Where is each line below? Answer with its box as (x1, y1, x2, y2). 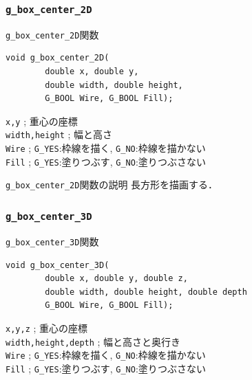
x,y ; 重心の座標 (6, 113, 78, 128)
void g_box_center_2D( (6, 53, 109, 63)
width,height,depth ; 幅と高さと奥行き (6, 334, 181, 348)
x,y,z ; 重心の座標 (6, 320, 88, 335)
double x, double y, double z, (45, 273, 188, 284)
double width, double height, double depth (45, 287, 247, 297)
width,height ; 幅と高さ (6, 127, 113, 142)
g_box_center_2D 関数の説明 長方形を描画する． (6, 177, 218, 192)
